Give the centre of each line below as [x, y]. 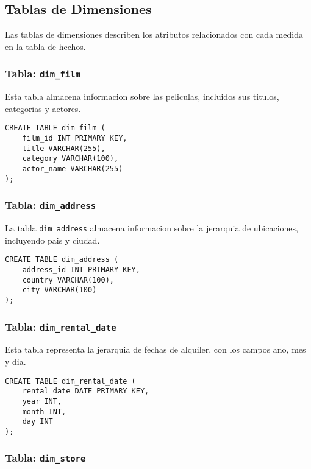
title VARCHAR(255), [64, 148]
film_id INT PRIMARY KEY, [75, 139]
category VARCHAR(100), [70, 159]
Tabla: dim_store [45, 458]
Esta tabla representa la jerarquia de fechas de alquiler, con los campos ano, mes [155, 349]
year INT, [42, 401]
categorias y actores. [43, 108]
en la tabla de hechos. [45, 46]
